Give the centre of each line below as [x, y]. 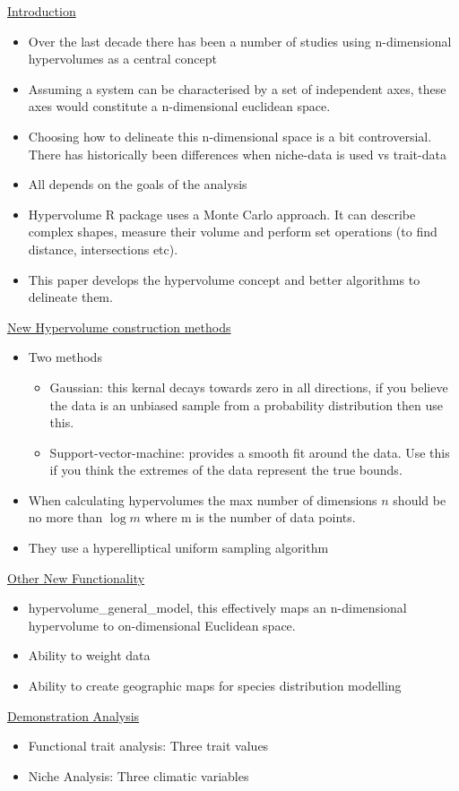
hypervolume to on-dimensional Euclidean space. [162, 625]
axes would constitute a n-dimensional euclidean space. [179, 106]
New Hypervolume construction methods [119, 327]
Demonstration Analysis [74, 715]
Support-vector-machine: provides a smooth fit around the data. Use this [250, 452]
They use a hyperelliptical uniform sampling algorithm [178, 548]
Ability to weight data [89, 655]
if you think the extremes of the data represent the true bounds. [226, 470]
